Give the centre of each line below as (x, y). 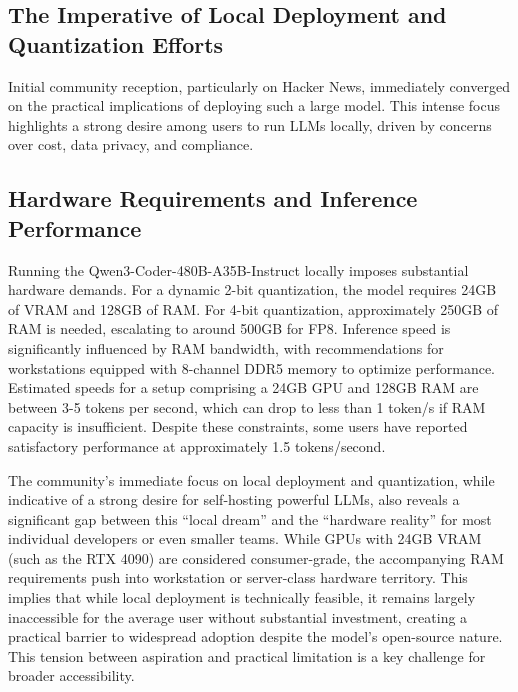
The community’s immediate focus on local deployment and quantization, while (251, 479)
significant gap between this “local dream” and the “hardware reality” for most (250, 518)
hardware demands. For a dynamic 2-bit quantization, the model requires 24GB (252, 289)
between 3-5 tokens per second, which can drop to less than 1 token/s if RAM (247, 406)
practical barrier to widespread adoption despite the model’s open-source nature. (255, 636)
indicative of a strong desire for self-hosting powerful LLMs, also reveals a (234, 499)
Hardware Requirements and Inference (213, 198)
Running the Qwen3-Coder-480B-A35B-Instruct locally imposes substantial (238, 269)
